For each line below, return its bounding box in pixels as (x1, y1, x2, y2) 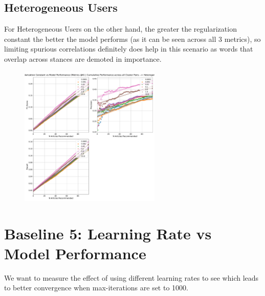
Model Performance (4, 242, 146, 263)
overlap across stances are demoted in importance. (4, 53, 162, 64)
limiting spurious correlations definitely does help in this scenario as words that (4, 43, 253, 54)
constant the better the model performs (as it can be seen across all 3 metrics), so (4, 33, 261, 44)
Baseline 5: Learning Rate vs (4, 223, 212, 243)
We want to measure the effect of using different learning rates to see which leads (4, 272, 259, 283)
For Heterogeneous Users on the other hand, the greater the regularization (4, 23, 237, 34)
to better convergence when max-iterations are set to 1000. (4, 282, 188, 293)
